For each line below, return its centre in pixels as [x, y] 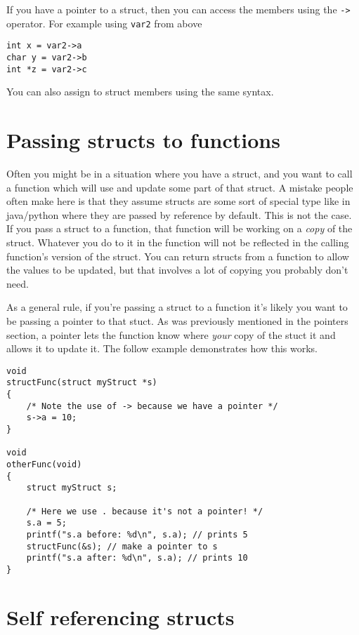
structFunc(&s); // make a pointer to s [122, 546]
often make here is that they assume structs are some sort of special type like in [178, 201]
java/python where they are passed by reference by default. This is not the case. [179, 214]
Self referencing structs [120, 616]
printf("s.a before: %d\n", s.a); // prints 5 [137, 534]
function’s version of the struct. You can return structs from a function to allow [178, 256]
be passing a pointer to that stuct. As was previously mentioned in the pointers [177, 320]
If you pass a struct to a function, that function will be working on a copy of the [179, 228]
